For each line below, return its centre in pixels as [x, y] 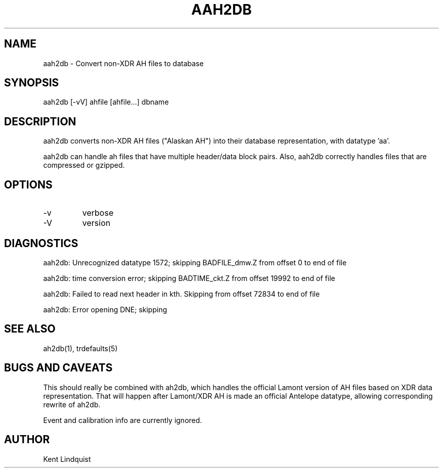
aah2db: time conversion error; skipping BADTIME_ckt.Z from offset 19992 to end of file [189, 278]
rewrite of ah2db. [72, 404]
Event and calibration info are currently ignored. [123, 420]
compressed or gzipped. [84, 165]
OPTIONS [28, 184]
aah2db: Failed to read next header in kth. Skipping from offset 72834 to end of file [182, 294]
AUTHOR [27, 440]
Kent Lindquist [67, 459]
